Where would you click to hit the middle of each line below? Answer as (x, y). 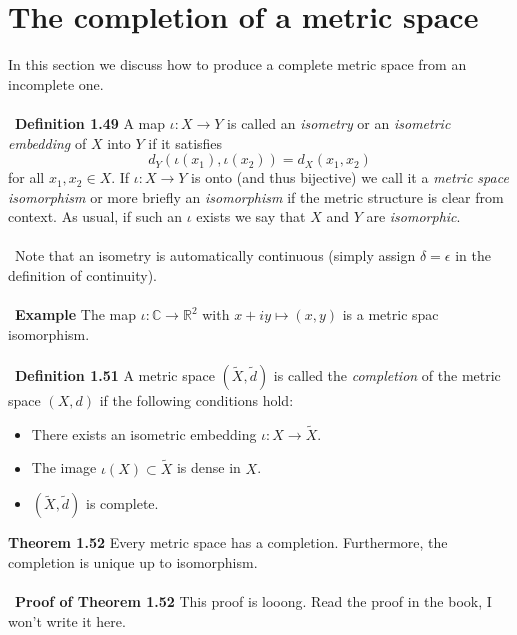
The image (64, 467)
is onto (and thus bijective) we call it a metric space (350, 177)
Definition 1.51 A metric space (115, 375)
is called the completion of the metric (387, 375)
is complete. (122, 503)
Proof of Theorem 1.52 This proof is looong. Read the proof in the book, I (253, 601)
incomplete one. (56, 83)
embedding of (47, 142)
